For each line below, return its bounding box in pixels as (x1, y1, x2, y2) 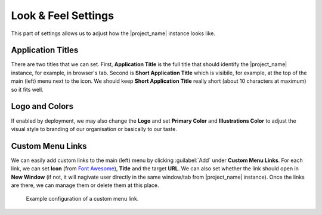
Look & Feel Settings (11, 9, 114, 22)
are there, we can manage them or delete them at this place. (11, 182, 159, 189)
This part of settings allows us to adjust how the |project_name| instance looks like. (11, 30, 216, 37)
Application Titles (11, 45, 79, 55)
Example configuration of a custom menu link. (26, 195, 139, 202)
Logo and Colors (11, 101, 74, 111)
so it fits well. (11, 86, 44, 93)
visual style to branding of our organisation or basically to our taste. (11, 125, 177, 132)
